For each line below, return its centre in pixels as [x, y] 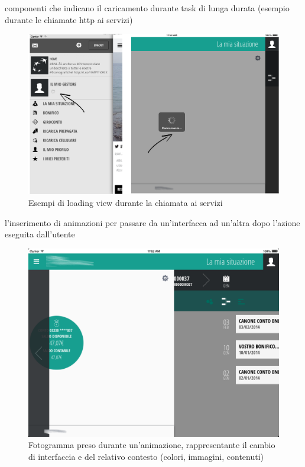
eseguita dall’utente [40, 234]
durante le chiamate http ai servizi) [69, 19]
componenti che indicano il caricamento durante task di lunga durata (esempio [147, 8]
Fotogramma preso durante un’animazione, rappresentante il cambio [152, 445]
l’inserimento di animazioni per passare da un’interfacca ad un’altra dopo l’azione [152, 222]
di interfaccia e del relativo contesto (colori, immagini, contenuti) [146, 456]
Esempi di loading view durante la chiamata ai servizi [126, 202]
